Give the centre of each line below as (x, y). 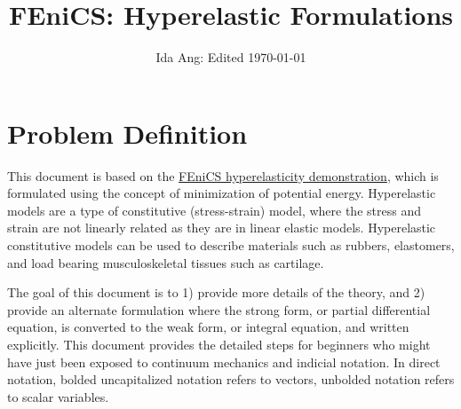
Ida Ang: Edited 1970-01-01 (231, 57)
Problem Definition (127, 133)
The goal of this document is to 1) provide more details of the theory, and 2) (216, 292)
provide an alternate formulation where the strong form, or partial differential (219, 309)
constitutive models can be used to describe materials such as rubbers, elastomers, (231, 245)
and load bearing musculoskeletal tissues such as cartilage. (166, 262)
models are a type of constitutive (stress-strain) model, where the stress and (214, 210)
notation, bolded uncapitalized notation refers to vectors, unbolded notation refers (231, 379)
